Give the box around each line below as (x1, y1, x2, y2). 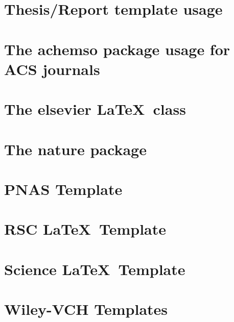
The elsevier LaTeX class (4, 98, 186, 119)
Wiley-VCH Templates (4, 299, 168, 319)
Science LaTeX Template (4, 258, 185, 279)
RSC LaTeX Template (4, 218, 167, 239)
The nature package (4, 138, 147, 159)
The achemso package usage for (4, 38, 230, 59)
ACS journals (4, 58, 100, 79)
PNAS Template (4, 178, 123, 199)
